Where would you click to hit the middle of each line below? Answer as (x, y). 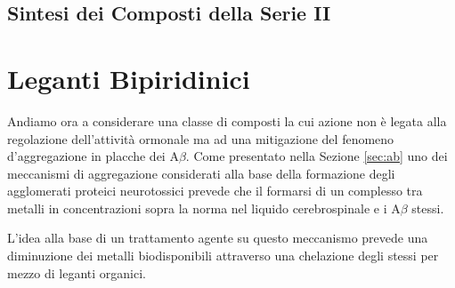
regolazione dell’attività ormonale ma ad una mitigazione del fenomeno (201, 138)
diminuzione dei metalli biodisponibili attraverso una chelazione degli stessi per (223, 256)
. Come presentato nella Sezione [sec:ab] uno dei (317, 156)
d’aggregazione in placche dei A (93, 156)
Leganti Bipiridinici (129, 78)
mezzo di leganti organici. (77, 272)
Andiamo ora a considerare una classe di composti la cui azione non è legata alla (227, 120)
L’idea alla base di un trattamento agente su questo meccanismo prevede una (218, 238)
